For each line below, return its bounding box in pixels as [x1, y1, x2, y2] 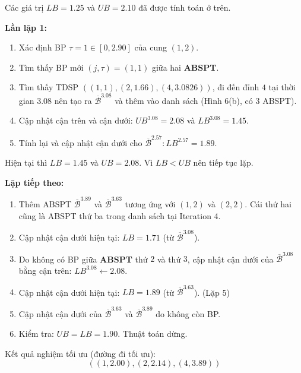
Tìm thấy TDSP [18, 81, 79, 93]
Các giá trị [5, 1, 44, 13]
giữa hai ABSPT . [151, 61, 219, 73]
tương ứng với [125, 198, 176, 210]
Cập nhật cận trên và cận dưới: [18, 114, 133, 127]
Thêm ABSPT [18, 198, 72, 210]
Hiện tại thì [5, 156, 47, 169]
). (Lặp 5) [194, 286, 230, 298]
